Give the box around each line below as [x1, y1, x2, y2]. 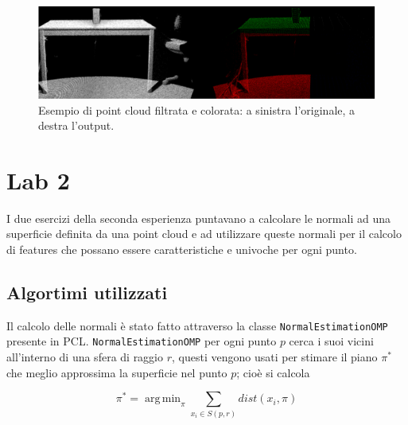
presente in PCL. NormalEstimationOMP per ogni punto [6, 333, 277, 349]
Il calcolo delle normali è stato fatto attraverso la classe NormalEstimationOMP [6, 317, 388, 333]
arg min [144, 393, 181, 405]
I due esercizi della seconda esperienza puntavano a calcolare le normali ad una [6, 209, 391, 226]
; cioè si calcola [236, 364, 310, 380]
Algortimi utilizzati [6, 280, 168, 305]
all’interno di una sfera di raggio [6, 349, 164, 365]
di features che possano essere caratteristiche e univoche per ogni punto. [6, 241, 357, 258]
